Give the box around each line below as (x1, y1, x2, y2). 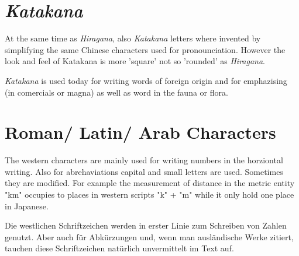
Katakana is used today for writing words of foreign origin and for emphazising (5, 74, 287, 86)
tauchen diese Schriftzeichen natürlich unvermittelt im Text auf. (5, 242, 234, 254)
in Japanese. (5, 199, 49, 212)
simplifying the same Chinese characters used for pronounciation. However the (5, 43, 286, 55)
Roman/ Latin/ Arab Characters (5, 120, 276, 144)
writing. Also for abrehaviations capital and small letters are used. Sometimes (5, 165, 283, 177)
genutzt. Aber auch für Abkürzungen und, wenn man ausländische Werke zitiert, (5, 230, 294, 243)
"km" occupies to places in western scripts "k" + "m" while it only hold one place (5, 188, 294, 200)
